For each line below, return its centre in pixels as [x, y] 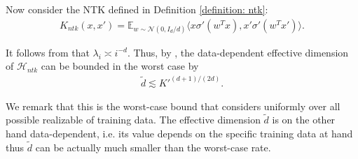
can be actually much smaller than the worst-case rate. [153, 147]
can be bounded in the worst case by [120, 66]
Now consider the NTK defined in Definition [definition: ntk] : [137, 9]
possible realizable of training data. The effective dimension [133, 120]
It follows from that [48, 52]
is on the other [304, 120]
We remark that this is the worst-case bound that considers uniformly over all [173, 106]
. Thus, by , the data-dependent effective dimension [238, 52]
